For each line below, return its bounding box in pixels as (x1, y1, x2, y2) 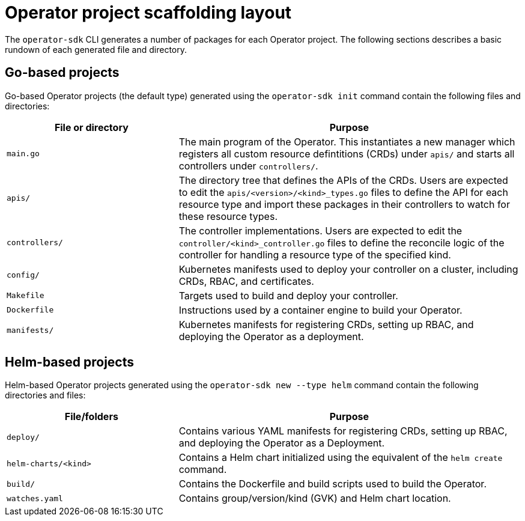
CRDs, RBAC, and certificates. (178, 275, 314, 287)
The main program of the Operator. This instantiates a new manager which (178, 135, 515, 148)
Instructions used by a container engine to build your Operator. (178, 303, 463, 316)
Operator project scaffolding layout (5, 2, 292, 23)
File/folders (64, 410, 118, 423)
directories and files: (5, 390, 86, 401)
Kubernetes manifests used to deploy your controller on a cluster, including (178, 263, 518, 275)
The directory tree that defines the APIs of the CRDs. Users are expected (178, 174, 508, 186)
